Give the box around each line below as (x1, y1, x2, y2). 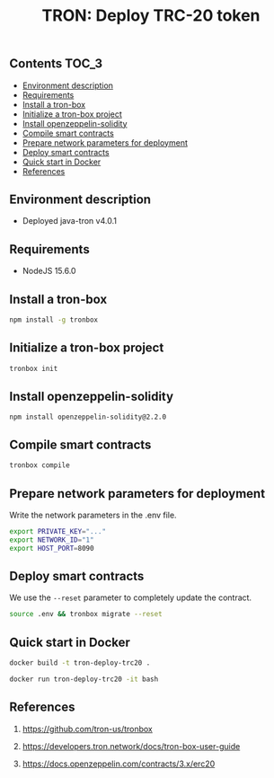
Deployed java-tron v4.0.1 (22, 216, 117, 226)
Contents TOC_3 (9, 56, 103, 72)
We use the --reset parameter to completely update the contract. (9, 592, 252, 603)
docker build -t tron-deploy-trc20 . (9, 659, 151, 667)
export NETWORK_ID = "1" (9, 535, 94, 544)
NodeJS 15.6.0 (22, 266, 76, 277)
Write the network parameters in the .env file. (9, 509, 177, 520)
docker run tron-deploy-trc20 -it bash (9, 675, 159, 684)
